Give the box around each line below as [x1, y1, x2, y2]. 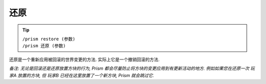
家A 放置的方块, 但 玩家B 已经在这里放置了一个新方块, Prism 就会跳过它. [9, 72, 154, 78]
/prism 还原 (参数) [22, 43, 66, 49]
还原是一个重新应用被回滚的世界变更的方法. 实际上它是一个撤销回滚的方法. [9, 56, 160, 62]
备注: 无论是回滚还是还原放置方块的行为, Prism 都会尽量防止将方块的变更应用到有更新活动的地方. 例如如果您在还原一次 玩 [9, 65, 255, 71]
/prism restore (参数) [22, 36, 76, 42]
